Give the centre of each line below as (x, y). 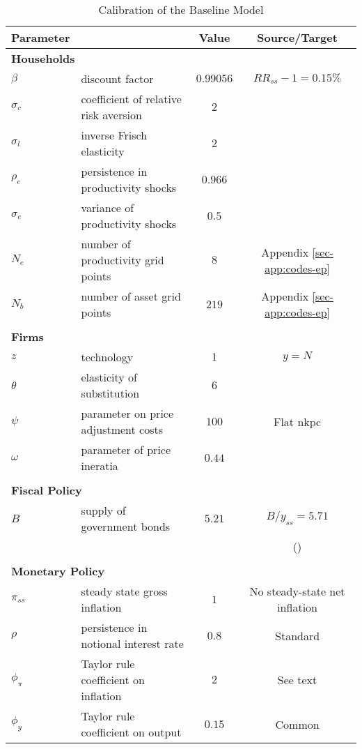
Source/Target (297, 37)
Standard (298, 635)
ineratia (100, 466)
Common (297, 724)
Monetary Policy (58, 571)
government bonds (126, 526)
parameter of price (126, 449)
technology (107, 357)
